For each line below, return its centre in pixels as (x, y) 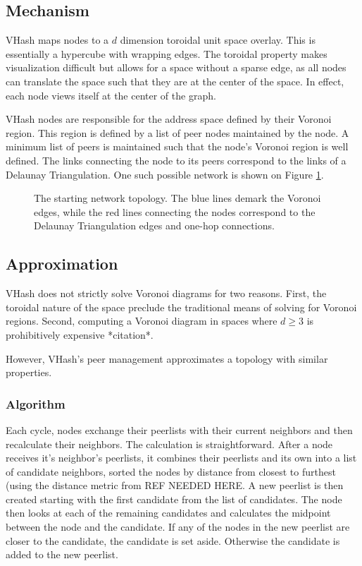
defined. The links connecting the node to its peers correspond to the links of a (176, 160)
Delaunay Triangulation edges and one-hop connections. (154, 225)
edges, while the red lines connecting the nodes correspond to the (175, 211)
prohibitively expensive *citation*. (80, 334)
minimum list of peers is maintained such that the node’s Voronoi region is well (177, 146)
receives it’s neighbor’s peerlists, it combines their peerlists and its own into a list (181, 458)
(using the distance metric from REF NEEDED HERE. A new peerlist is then (175, 485)
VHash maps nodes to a (57, 40)
